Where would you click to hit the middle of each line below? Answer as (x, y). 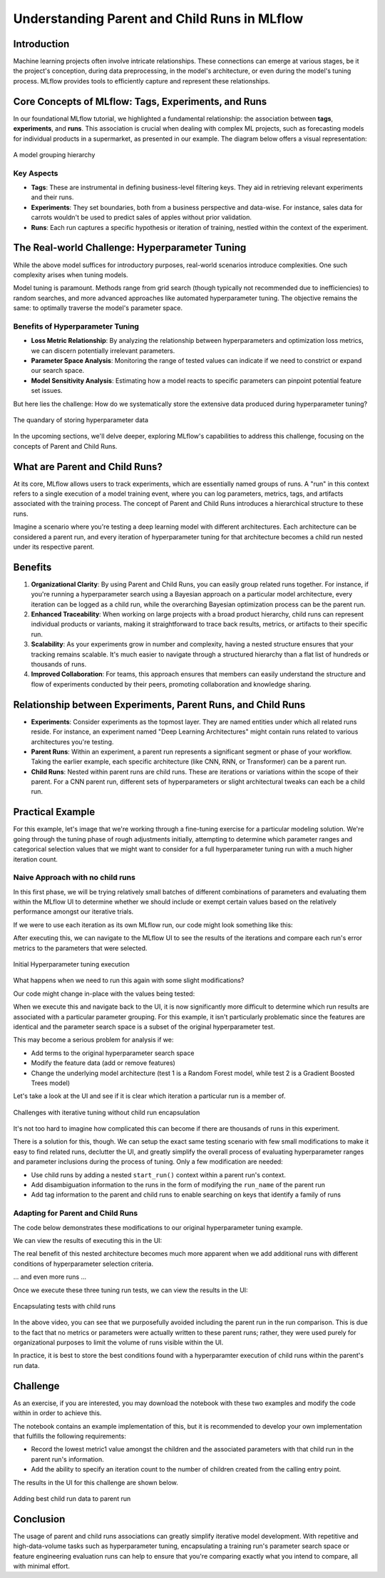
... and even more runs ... (50, 1277)
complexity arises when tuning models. (71, 274)
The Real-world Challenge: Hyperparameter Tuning (130, 248)
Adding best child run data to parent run (72, 1498)
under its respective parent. (54, 547)
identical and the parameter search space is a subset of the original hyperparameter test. (144, 1027)
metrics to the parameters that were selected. (80, 948)
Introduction (41, 44)
